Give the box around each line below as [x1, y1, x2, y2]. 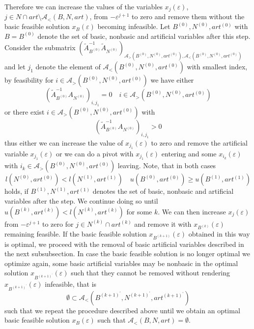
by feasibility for [4, 75, 54, 85]
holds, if [4, 186, 28, 196]
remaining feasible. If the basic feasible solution [4, 229, 147, 239]
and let [4, 61, 26, 72]
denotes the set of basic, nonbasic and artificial [92, 186, 234, 196]
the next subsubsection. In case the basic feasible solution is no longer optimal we [4, 248, 250, 259]
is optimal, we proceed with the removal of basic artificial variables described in [4, 239, 244, 249]
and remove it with [134, 218, 192, 229]
